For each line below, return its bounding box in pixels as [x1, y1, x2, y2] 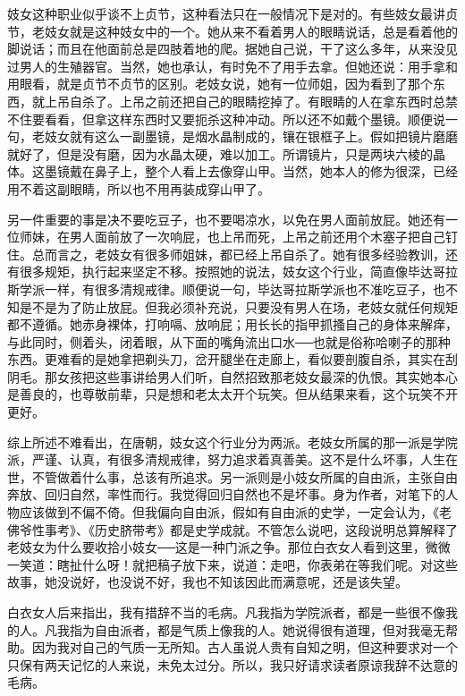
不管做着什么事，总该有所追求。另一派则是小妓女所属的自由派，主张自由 [31, 467, 458, 486]
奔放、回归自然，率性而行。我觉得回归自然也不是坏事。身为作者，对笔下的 [7, 485, 445, 504]
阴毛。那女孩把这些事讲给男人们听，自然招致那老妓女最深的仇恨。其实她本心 [7, 367, 458, 386]
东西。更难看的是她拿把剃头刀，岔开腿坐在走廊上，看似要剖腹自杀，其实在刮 [7, 350, 458, 369]
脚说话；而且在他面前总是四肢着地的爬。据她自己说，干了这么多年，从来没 [7, 39, 445, 58]
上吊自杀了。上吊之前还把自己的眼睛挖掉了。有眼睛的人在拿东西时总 [44, 91, 445, 110]
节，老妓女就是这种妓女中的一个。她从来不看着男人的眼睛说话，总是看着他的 [7, 21, 458, 40]
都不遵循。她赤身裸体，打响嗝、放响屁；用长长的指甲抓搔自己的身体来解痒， [7, 315, 458, 334]
